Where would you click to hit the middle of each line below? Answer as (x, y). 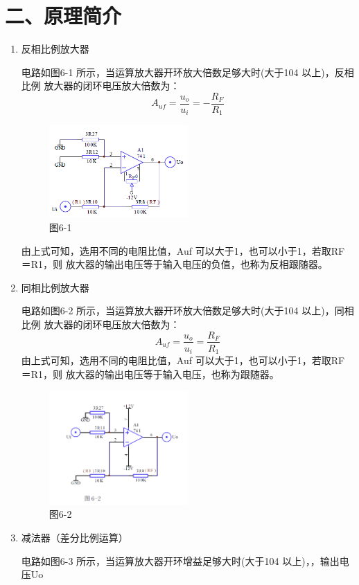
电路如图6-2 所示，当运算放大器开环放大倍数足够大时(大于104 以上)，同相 (187, 310)
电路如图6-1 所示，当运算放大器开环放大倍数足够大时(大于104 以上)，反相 (187, 72)
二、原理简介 (63, 16)
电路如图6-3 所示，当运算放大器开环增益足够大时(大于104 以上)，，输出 (180, 560)
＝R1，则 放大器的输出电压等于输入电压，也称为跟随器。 (150, 373)
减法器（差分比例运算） (75, 538)
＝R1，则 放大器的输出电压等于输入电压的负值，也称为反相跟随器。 (174, 264)
